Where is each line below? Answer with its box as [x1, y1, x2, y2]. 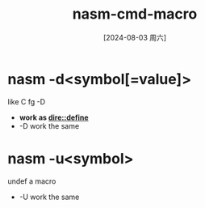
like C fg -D [7, 96, 46, 106]
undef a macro [7, 176, 56, 186]
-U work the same [19, 192, 80, 202]
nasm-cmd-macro [72, 5, 198, 23]
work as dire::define [19, 112, 90, 122]
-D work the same [19, 121, 80, 130]
